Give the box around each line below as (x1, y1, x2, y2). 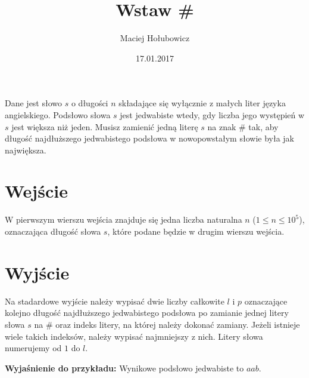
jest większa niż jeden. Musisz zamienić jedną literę (11, 120, 198, 133)
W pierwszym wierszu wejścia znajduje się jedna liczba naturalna (5, 213, 242, 226)
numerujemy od (5, 342, 62, 354)
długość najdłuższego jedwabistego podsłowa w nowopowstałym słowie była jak (5, 132, 294, 145)
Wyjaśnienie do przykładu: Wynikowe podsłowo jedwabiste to (5, 361, 244, 374)
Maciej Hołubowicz (120, 32, 190, 44)
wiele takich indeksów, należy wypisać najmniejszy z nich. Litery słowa (5, 330, 263, 342)
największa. (5, 143, 46, 156)
